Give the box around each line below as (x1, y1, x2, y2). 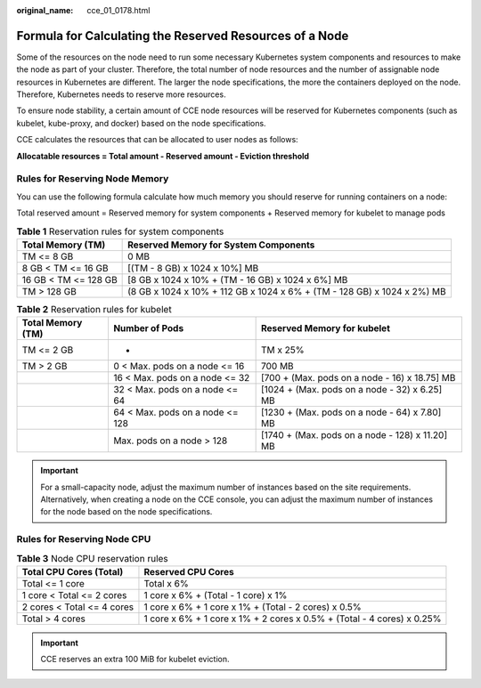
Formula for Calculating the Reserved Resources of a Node (16, 28, 349, 44)
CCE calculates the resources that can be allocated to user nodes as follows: (16, 134, 298, 145)
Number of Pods (112, 322, 184, 335)
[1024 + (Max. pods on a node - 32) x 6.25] (260, 384, 443, 396)
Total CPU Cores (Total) (21, 566, 124, 578)
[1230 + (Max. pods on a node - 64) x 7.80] (260, 406, 442, 418)
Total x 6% (143, 578, 189, 589)
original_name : (16, 5, 74, 15)
